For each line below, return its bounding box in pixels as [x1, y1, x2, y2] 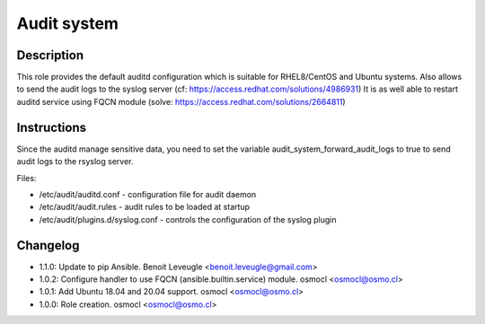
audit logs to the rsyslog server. [16, 156, 134, 167]
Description [16, 48, 84, 63]
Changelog [16, 238, 80, 253]
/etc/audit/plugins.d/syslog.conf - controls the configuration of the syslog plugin [39, 214, 337, 224]
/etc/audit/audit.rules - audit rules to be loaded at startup [39, 202, 251, 213]
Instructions [16, 119, 87, 135]
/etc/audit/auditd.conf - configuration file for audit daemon [39, 188, 257, 199]
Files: [16, 172, 37, 183]
